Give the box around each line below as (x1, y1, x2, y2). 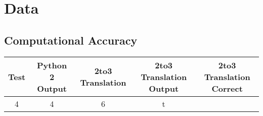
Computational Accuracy (4, 32, 138, 48)
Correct (211, 82, 243, 94)
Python (37, 59, 67, 71)
